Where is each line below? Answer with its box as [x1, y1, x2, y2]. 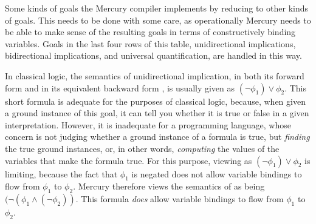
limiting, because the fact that [5, 167, 118, 180]
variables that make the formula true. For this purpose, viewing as [5, 154, 252, 166]
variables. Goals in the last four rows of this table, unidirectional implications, [5, 37, 296, 50]
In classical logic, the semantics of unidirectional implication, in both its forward [5, 69, 304, 82]
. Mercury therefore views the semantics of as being [73, 180, 265, 193]
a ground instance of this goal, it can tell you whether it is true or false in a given [5, 107, 309, 119]
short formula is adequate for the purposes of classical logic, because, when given [5, 94, 306, 107]
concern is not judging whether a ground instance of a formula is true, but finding [5, 130, 310, 143]
